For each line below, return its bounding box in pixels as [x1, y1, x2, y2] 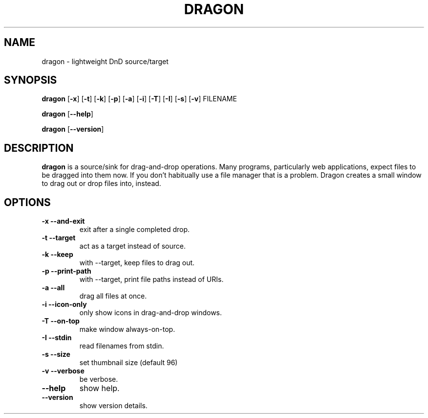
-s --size [42, 350, 70, 359]
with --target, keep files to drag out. [79, 258, 195, 267]
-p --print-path [42, 267, 91, 276]
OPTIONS [4, 196, 51, 209]
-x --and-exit [42, 217, 85, 226]
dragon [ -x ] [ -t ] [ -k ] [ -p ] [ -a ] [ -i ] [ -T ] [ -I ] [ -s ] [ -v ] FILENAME [42, 94, 237, 103]
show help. [79, 383, 120, 394]
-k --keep [42, 250, 73, 259]
